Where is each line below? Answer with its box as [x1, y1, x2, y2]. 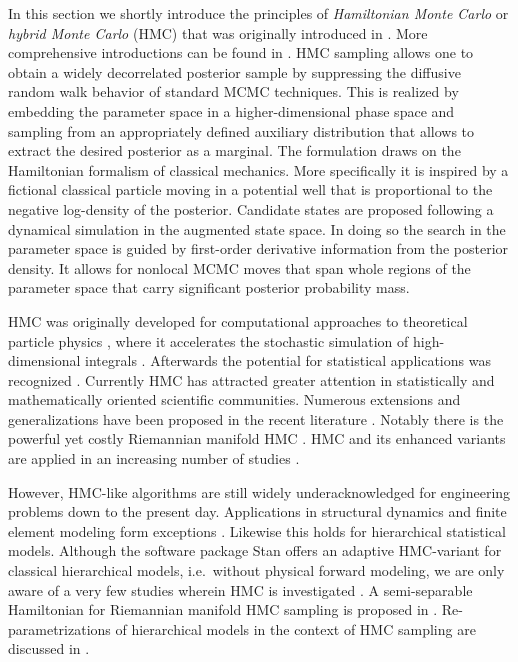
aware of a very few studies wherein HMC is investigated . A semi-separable [8, 579, 473, 600]
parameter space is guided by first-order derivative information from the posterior [8, 238, 509, 259]
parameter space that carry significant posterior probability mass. [8, 277, 410, 298]
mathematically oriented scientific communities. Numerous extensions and [8, 389, 461, 410]
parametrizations [8, 618, 111, 639]
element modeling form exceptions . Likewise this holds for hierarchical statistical [8, 520, 506, 541]
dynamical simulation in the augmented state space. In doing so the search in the [8, 218, 506, 239]
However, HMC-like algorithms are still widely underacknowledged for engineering [8, 481, 511, 502]
